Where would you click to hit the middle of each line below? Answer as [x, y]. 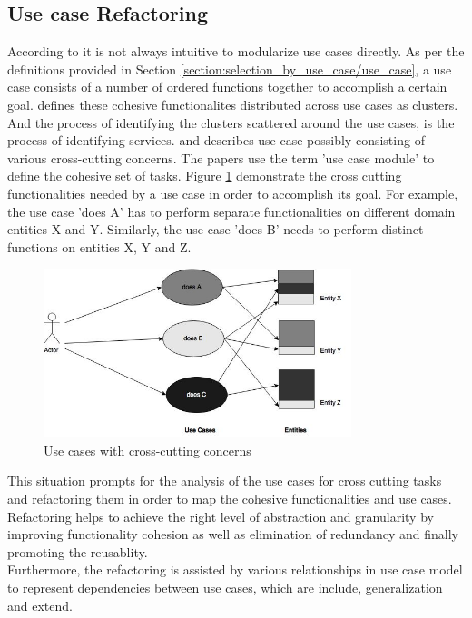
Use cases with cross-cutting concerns [147, 450]
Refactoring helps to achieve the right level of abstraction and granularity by [221, 516]
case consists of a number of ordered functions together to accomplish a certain [227, 87]
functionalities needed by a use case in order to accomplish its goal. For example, [233, 193]
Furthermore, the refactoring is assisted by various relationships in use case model [235, 569]
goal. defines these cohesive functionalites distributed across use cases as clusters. [233, 104]
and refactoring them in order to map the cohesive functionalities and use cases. [230, 498]
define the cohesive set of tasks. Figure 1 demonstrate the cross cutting [205, 176]
